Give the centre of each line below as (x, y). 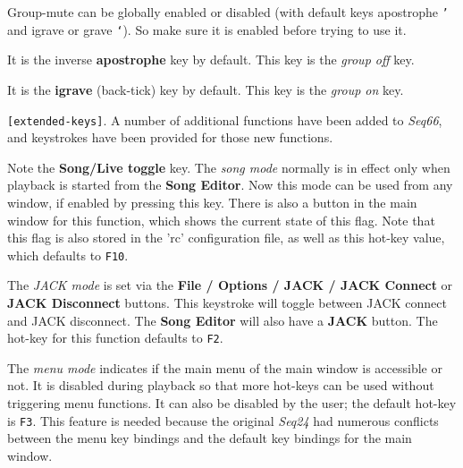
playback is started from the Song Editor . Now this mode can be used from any (230, 185)
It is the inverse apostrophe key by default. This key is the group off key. (211, 60)
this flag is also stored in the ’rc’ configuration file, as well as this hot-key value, (226, 238)
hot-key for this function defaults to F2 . (115, 338)
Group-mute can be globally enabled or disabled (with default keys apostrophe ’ (228, 12)
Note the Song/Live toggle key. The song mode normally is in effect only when (229, 167)
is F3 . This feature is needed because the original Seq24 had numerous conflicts (223, 420)
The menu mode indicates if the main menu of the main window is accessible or (225, 367)
